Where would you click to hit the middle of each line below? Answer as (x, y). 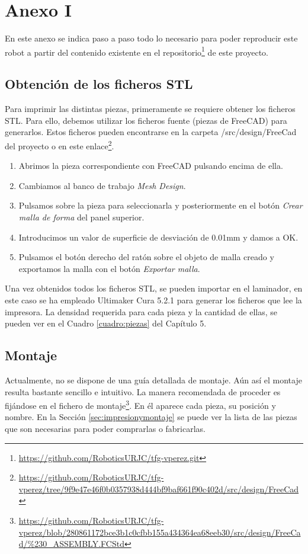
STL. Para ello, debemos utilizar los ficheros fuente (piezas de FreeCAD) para (146, 120)
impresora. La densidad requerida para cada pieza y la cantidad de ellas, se (141, 311)
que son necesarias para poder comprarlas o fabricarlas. (105, 428)
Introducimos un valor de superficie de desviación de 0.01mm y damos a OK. (158, 237)
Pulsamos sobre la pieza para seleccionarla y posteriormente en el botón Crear (161, 205)
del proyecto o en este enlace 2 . (60, 145)
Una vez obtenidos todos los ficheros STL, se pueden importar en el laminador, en (154, 288)
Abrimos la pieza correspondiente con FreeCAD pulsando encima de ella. (151, 166)
